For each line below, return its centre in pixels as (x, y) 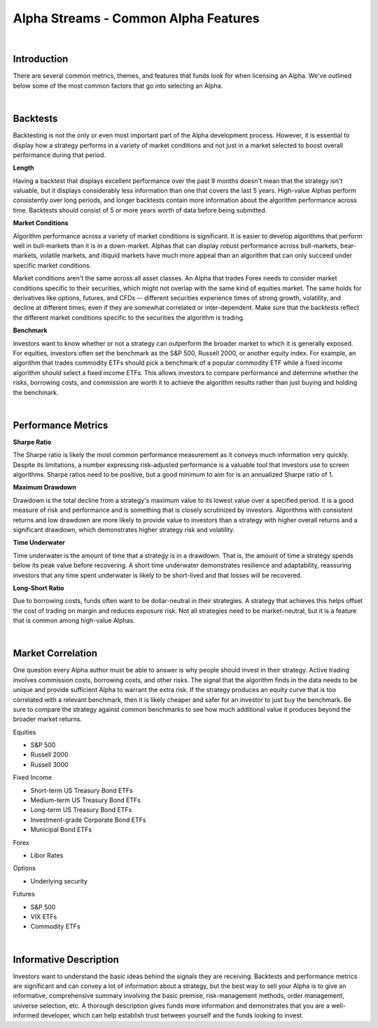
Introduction (41, 59)
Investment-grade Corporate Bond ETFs (88, 820)
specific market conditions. (52, 265)
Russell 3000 (50, 764)
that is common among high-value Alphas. (74, 621)
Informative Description (66, 960)
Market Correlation (55, 653)
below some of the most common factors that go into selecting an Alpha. (118, 86)
